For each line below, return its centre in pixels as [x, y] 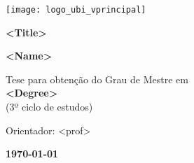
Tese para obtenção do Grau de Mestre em [97, 79]
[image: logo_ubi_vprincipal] [76, 10]
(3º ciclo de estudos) [49, 107]
